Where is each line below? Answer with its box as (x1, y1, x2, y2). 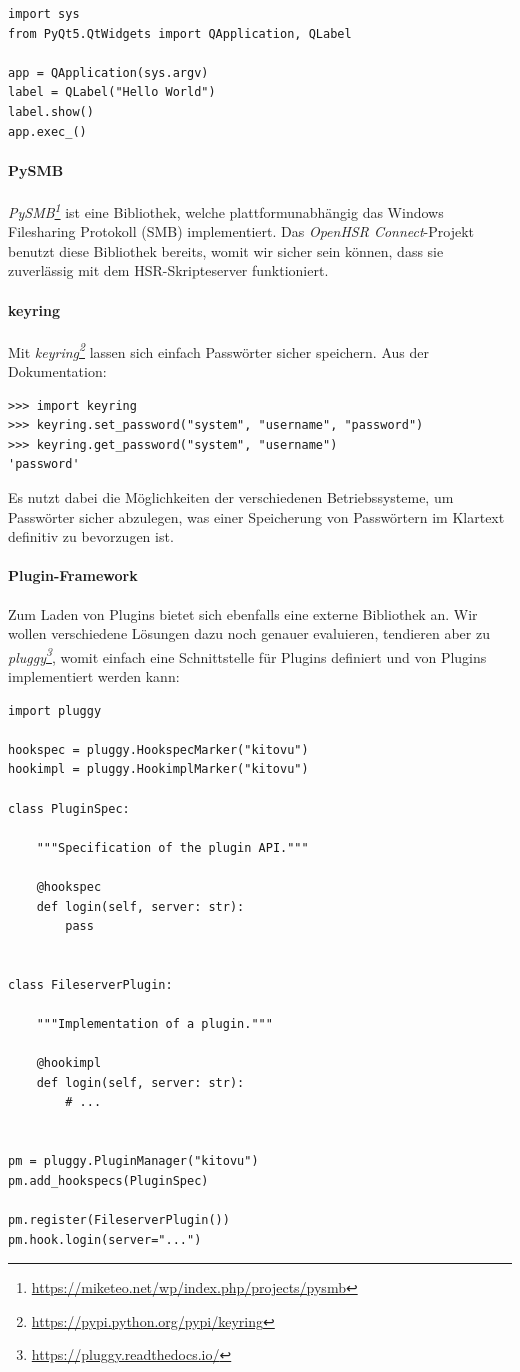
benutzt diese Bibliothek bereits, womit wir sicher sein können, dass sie (8, 240, 444, 261)
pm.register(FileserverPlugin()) (8, 1213, 230, 1228)
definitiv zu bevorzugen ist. (8, 526, 174, 547)
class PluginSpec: (8, 801, 130, 816)
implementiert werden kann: (8, 666, 180, 687)
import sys (8, 7, 80, 21)
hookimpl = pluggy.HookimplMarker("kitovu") (8, 762, 309, 777)
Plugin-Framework (8, 565, 138, 586)
